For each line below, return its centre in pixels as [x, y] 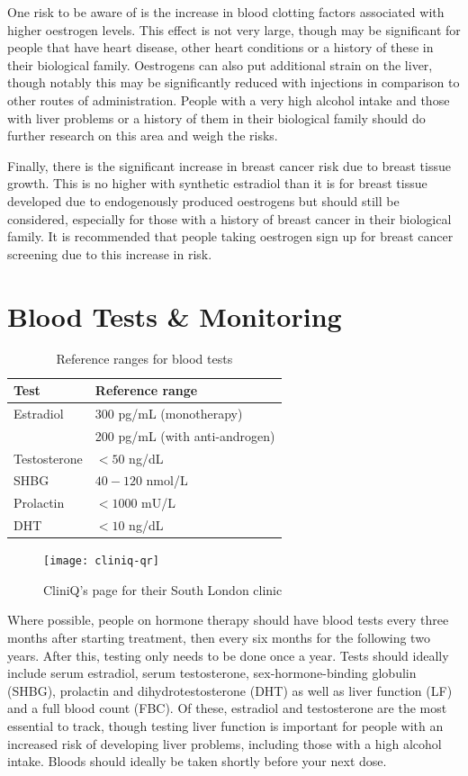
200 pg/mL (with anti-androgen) [185, 435]
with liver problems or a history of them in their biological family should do [216, 117]
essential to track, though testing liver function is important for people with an [225, 726]
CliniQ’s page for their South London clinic [163, 589]
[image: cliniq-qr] [101, 561]
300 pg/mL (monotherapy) [169, 413]
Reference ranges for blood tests [144, 359]
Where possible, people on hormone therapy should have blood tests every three [228, 620]
